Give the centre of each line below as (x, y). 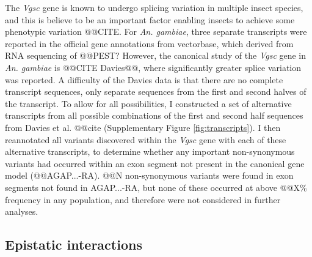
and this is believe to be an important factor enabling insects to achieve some (150, 19)
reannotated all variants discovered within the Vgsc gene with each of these (146, 139)
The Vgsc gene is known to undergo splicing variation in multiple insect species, (154, 7)
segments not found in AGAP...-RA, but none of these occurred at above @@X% (156, 187)
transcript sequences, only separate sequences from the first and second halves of (156, 91)
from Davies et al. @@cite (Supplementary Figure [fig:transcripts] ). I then (143, 127)
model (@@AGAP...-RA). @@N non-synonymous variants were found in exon (149, 175)
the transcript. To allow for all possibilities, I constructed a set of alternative (148, 103)
